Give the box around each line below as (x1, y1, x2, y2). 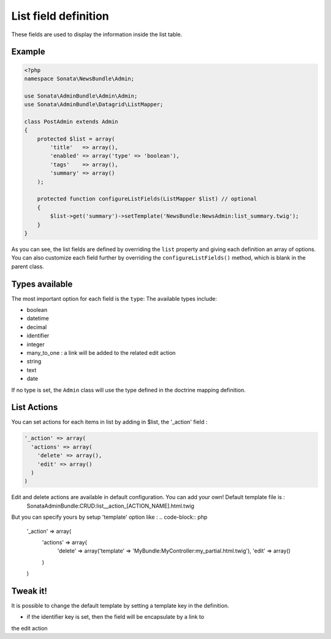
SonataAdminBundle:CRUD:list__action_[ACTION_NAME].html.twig (26, 502, 194, 509)
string (26, 358, 42, 365)
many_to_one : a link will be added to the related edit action (26, 349, 176, 356)
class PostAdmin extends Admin (24, 118, 119, 125)
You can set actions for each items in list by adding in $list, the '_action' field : (11, 418, 208, 426)
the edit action (11, 624, 48, 632)
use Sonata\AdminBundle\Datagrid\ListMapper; (24, 101, 164, 108)
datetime (26, 315, 49, 322)
